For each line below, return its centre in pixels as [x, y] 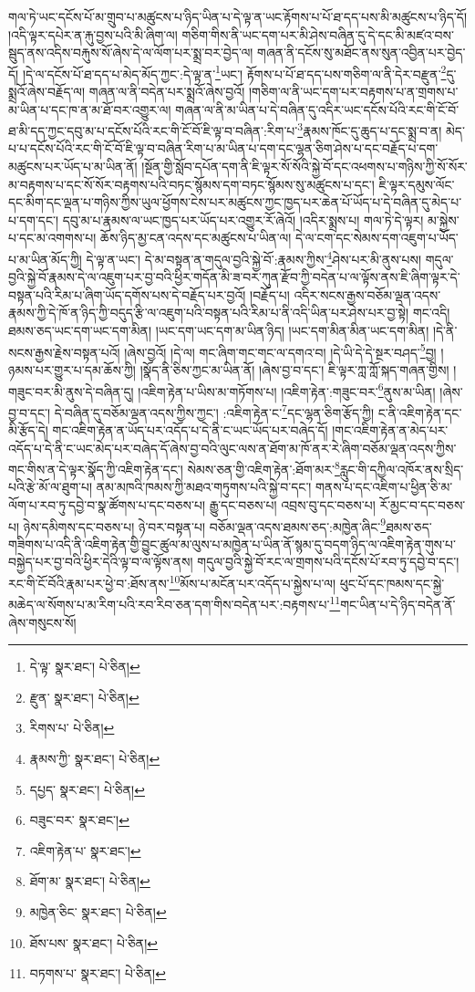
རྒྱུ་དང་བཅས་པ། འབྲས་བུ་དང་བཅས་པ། [292, 505]
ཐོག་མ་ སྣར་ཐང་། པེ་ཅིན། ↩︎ [90, 881]
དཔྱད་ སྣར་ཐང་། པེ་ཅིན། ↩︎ [87, 789]
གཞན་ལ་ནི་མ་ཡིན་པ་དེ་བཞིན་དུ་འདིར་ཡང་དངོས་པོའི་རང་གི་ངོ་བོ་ [317, 109]
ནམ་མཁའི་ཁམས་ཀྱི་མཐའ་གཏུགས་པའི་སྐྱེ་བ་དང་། [204, 487]
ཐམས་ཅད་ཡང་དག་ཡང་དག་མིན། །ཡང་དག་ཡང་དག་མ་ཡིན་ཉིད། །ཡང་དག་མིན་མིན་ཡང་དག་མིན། [219, 331]
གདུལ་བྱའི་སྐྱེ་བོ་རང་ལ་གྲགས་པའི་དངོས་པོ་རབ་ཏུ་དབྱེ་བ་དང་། [328, 562]
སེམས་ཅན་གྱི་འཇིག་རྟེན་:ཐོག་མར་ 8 [263, 468]
